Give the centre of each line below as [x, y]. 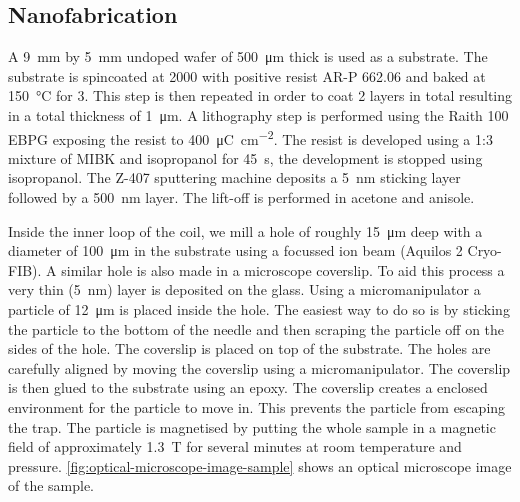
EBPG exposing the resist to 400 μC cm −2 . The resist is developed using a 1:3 [250, 137]
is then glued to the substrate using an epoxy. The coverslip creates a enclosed [248, 387]
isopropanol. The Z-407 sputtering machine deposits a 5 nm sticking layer [234, 177]
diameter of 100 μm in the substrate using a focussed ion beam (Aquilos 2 [235, 250]
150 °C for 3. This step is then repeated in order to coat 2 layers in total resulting [260, 95]
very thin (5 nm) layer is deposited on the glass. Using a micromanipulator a [244, 289]
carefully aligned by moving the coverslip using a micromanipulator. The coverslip [259, 367]
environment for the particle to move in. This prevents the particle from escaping [257, 406]
